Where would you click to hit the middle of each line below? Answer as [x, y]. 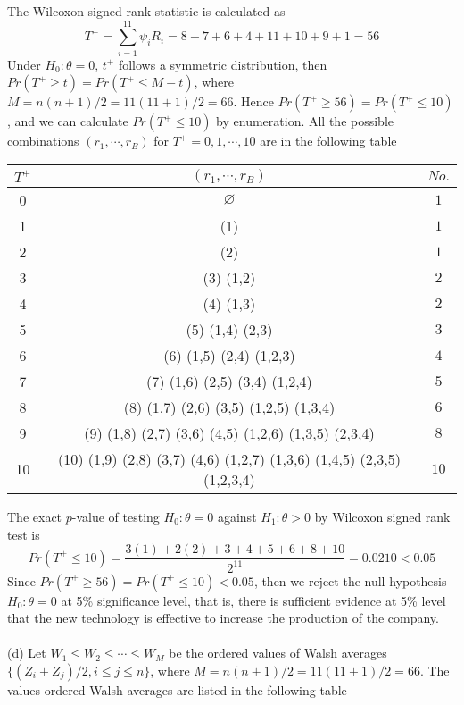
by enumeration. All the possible [305, 121]
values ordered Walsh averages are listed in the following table [177, 689]
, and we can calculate [68, 121]
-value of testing [116, 516]
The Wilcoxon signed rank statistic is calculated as [146, 11]
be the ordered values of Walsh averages [278, 653]
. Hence [254, 101]
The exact [35, 516]
